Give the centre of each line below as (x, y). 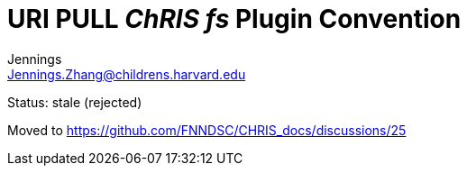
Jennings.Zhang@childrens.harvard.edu (127, 74)
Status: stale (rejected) (75, 102)
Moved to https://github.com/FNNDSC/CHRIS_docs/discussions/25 (207, 130)
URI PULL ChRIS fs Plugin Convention (234, 19)
